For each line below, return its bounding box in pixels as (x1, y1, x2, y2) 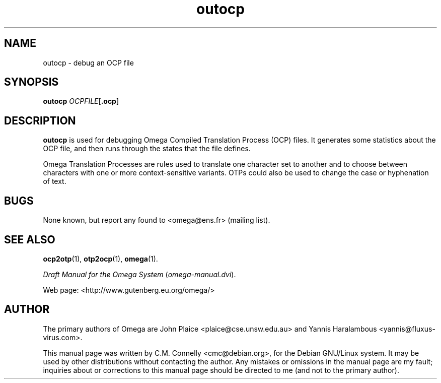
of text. (43, 177, 66, 186)
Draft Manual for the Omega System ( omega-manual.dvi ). (43, 270, 236, 279)
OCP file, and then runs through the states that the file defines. (43, 144, 251, 153)
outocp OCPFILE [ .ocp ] (43, 97, 119, 106)
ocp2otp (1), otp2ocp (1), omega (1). (43, 254, 158, 263)
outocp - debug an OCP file (43, 58, 134, 67)
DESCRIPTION (4, 114, 76, 127)
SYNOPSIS (4, 76, 59, 89)
